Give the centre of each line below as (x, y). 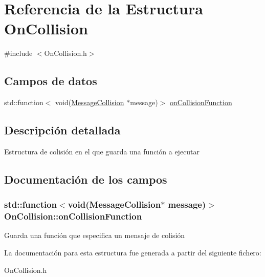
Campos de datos (51, 81)
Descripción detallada (62, 130)
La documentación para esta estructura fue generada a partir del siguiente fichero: (133, 253)
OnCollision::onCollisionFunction (73, 216)
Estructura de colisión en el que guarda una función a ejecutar (102, 151)
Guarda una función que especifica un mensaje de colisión (95, 235)
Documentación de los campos (86, 179)
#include (18, 53)
